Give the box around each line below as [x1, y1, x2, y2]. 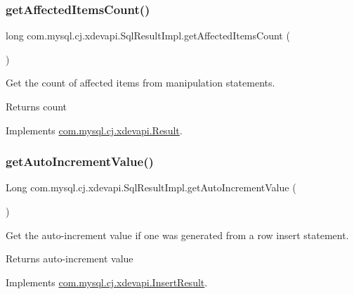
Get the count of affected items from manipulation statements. [6, 75, 275, 90]
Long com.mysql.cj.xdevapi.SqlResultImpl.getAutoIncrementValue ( [6, 180, 296, 195]
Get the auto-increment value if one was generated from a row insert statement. [6, 227, 349, 242]
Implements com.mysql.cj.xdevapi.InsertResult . [6, 274, 208, 289]
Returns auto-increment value [6, 251, 133, 266]
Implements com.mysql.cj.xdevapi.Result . [6, 122, 183, 137]
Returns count [6, 99, 67, 113]
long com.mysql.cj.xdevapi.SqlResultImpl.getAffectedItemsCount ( [6, 28, 290, 43]
